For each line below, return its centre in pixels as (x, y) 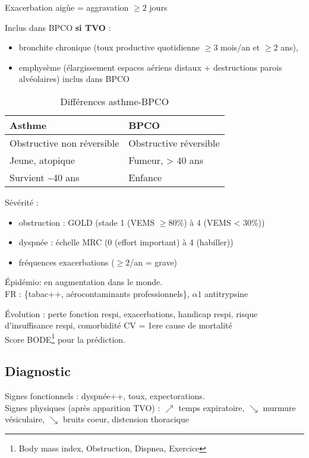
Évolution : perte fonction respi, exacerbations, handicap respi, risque (131, 313)
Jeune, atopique (42, 160)
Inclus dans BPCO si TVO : (58, 27)
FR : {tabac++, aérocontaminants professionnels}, (97, 293)
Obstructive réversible (174, 143)
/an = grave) (154, 262)
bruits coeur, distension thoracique (126, 419)
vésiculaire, (25, 419)
